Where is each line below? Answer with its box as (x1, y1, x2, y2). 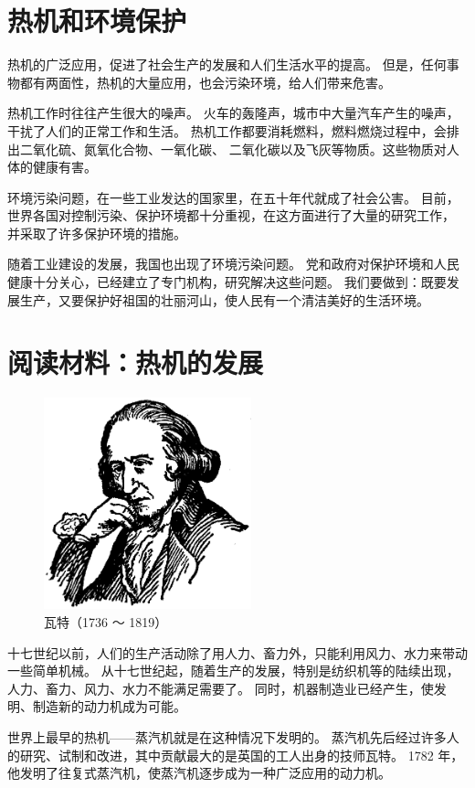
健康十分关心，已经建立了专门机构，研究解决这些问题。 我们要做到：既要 (7, 272, 447, 292)
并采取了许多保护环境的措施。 (7, 223, 186, 242)
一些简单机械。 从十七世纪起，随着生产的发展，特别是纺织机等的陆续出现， (7, 661, 459, 680)
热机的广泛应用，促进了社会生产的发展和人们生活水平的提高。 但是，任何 (7, 55, 447, 74)
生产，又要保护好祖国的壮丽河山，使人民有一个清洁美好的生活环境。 (19, 290, 429, 309)
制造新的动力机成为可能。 (32, 697, 186, 716)
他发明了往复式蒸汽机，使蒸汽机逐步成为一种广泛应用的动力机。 (7, 763, 391, 783)
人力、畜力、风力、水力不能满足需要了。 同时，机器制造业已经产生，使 (7, 678, 434, 697)
